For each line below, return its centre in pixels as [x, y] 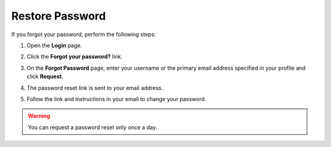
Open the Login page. [54, 45]
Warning [39, 116]
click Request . [45, 77]
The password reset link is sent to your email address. [95, 88]
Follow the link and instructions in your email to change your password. [116, 99]
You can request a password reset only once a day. [93, 127]
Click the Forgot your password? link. [74, 57]
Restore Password [59, 16]
